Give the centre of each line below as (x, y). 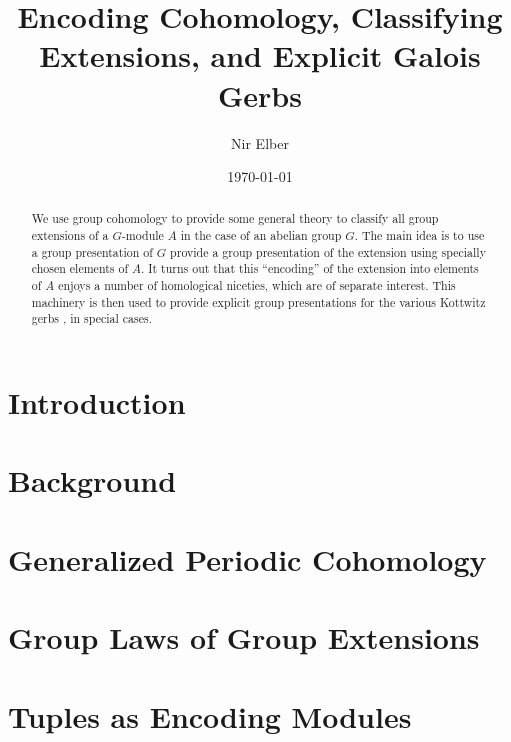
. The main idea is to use (419, 235)
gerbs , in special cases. (91, 318)
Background (92, 480)
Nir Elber (260, 142)
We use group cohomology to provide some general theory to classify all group (235, 218)
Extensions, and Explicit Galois (260, 55)
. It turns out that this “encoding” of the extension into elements (309, 268)
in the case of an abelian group (261, 235)
